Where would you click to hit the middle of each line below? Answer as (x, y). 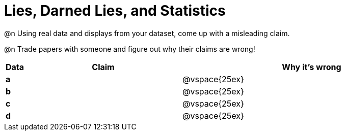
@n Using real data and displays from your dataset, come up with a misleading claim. (147, 33)
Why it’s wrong (312, 67)
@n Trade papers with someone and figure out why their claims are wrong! (130, 49)
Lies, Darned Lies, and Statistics (115, 11)
